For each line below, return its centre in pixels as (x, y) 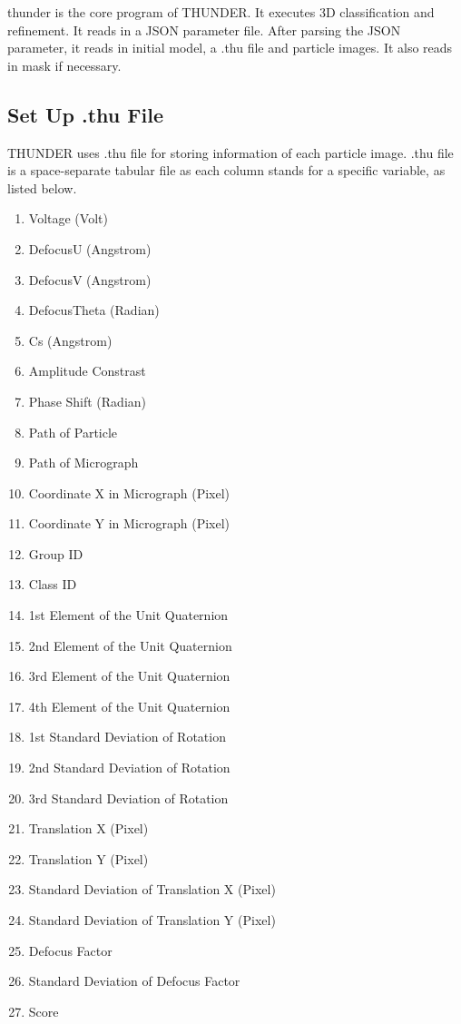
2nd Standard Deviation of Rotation (129, 768)
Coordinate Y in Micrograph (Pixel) (129, 523)
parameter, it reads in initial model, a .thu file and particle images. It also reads (230, 48)
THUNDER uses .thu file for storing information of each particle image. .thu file (230, 152)
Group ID (56, 553)
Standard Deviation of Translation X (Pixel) (152, 889)
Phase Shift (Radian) (88, 401)
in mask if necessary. (64, 65)
